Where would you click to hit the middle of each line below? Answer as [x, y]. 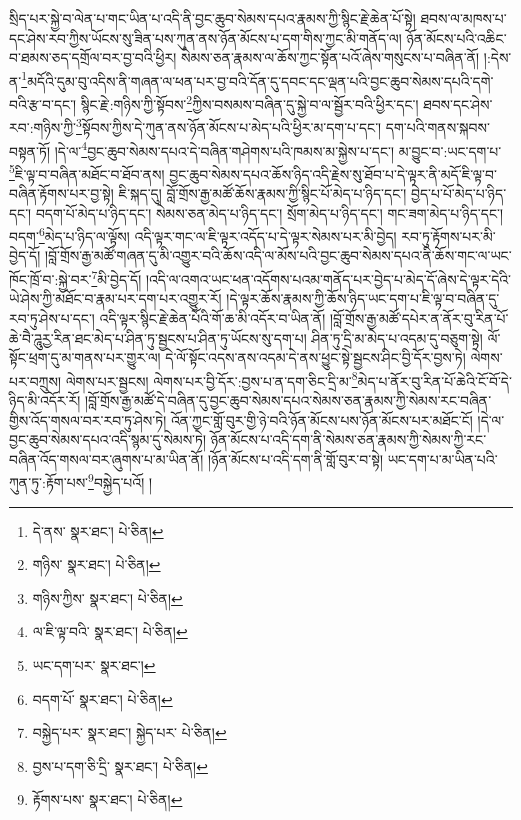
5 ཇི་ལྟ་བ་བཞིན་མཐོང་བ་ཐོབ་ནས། [87, 172]
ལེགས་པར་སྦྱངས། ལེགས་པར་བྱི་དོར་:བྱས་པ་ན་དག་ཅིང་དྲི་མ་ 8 [211, 379]
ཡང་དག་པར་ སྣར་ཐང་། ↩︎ [94, 664]
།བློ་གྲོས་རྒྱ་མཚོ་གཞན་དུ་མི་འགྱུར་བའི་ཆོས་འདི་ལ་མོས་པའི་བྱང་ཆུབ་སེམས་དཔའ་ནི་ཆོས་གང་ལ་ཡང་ [278, 255]
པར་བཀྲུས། [35, 380]
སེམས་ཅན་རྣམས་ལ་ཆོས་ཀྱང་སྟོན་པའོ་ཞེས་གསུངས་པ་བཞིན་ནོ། [330, 57]
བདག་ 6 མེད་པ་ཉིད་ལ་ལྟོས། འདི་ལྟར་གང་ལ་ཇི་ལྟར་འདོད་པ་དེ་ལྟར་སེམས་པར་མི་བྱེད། [203, 234]
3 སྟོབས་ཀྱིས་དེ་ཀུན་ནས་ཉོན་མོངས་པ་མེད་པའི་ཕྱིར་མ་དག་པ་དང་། [229, 125]
